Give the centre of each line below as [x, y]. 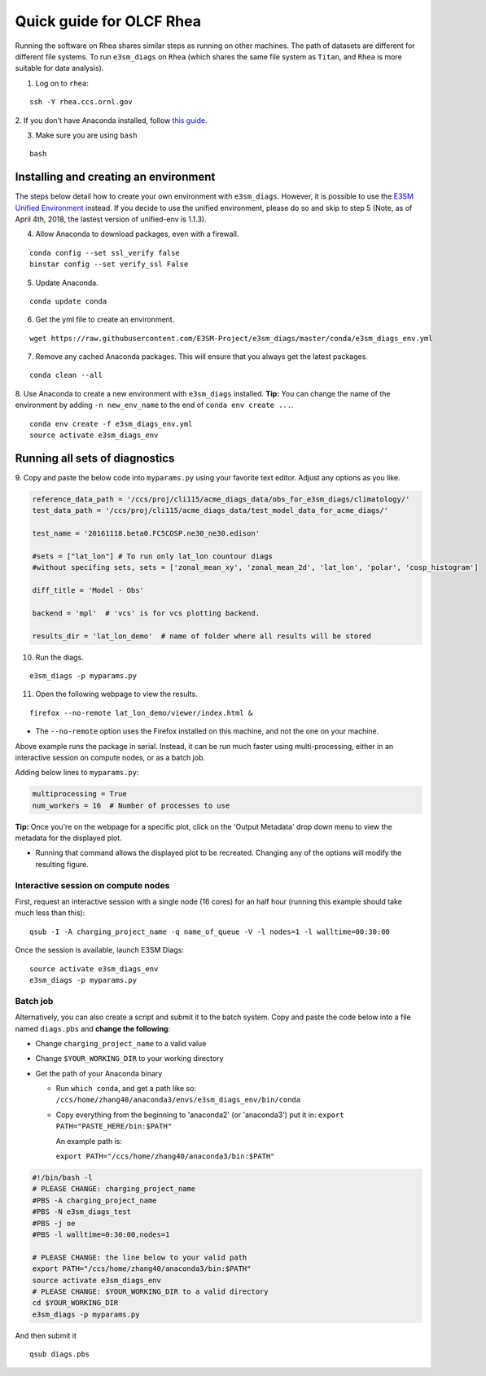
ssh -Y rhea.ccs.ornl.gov [81, 102]
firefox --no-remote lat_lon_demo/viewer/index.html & [141, 713]
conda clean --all [66, 375]
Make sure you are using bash [86, 135]
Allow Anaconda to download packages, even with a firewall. [137, 234]
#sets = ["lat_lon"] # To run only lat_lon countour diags [152, 556]
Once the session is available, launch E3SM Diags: [100, 950]
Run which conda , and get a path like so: [126, 1089]
